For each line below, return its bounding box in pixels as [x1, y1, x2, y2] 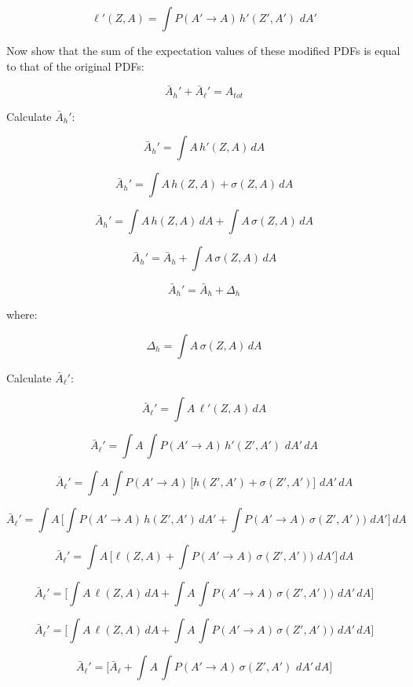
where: [6, 306, 38, 323]
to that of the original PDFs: [6, 57, 144, 74]
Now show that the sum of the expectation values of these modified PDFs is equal [6, 42, 400, 58]
